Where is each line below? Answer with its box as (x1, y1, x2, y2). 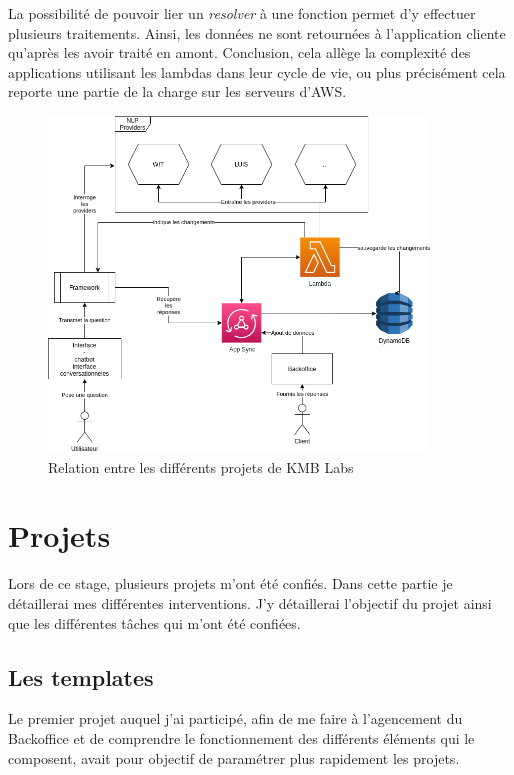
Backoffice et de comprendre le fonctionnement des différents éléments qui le (8, 727, 475, 748)
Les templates (8, 661, 154, 692)
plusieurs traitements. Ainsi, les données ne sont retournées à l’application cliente (8, 22, 506, 43)
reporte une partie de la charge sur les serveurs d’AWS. (8, 81, 347, 102)
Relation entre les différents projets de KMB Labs (48, 456, 354, 477)
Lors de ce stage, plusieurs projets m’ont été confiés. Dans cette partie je (8, 573, 453, 594)
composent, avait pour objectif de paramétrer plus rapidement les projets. (8, 747, 460, 768)
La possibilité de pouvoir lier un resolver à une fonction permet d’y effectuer (8, 3, 476, 23)
